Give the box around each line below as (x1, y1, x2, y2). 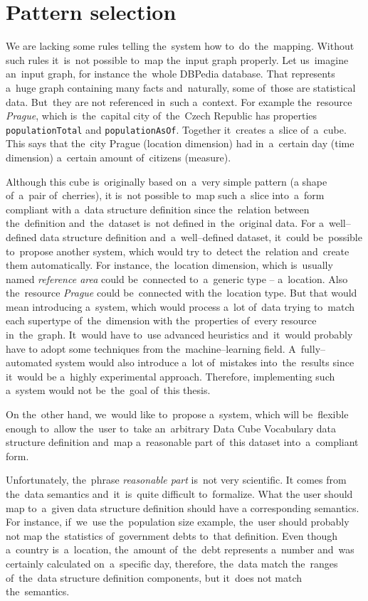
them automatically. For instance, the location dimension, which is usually (6, 257, 333, 272)
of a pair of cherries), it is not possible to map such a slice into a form (6, 188, 325, 203)
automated (6, 355, 53, 370)
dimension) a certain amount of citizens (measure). (6, 149, 231, 164)
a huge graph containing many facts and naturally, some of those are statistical (6, 80, 356, 95)
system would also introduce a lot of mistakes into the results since (55, 355, 354, 370)
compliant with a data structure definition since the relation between (6, 201, 310, 216)
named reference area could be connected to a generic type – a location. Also (6, 271, 348, 286)
